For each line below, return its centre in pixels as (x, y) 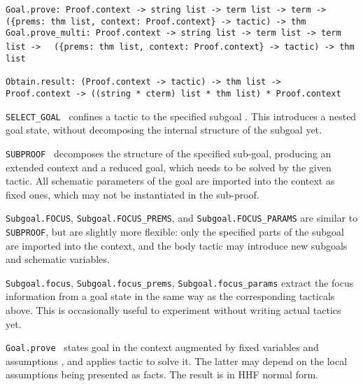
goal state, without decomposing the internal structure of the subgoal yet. (164, 130)
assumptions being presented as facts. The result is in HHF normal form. (162, 374)
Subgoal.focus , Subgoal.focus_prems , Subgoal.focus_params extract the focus (180, 282)
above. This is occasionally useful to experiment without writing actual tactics (173, 310)
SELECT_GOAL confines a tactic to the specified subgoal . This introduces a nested (181, 116)
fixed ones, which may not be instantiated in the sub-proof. (133, 194)
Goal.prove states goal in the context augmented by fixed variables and (162, 347)
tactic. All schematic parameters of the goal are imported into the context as (170, 181)
